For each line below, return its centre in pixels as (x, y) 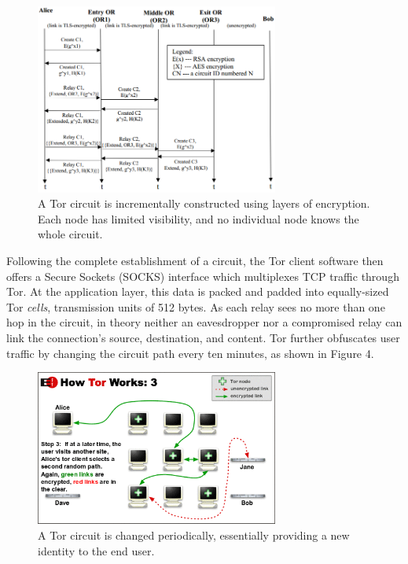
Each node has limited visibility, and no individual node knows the (198, 218)
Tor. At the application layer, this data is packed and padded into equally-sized (198, 291)
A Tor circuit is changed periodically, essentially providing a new (194, 535)
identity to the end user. (96, 550)
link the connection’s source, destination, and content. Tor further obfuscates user (203, 338)
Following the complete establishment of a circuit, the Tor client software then (195, 261)
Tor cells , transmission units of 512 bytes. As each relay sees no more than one (196, 306)
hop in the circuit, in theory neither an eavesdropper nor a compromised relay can (204, 322)
